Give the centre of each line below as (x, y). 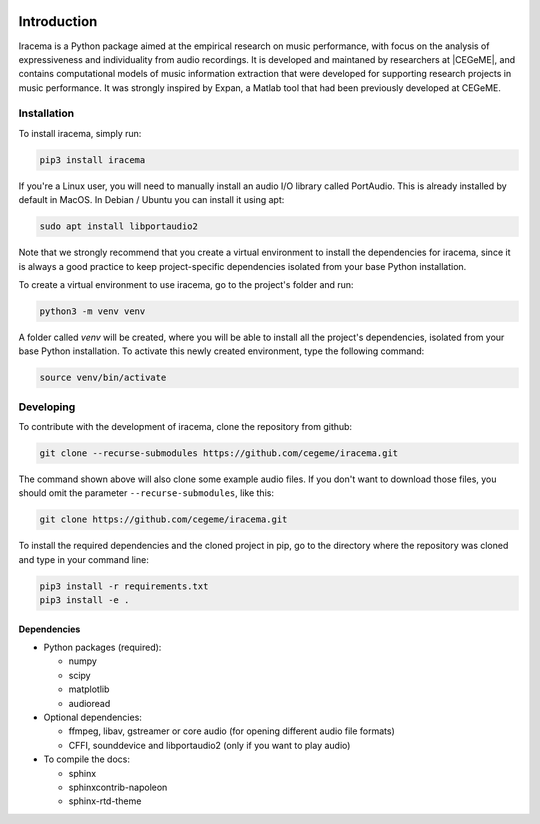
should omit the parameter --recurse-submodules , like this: (146, 493)
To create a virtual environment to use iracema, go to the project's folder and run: (186, 284)
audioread (89, 703)
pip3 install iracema (92, 159)
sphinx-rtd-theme (105, 801)
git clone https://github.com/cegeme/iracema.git (163, 519)
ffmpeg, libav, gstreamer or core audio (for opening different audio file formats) (231, 731)
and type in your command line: (83, 559)
